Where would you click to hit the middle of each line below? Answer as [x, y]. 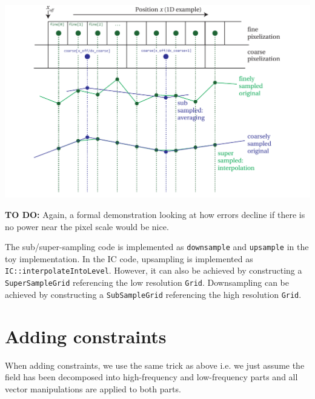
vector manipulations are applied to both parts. [93, 388]
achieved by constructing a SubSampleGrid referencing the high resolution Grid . [153, 294]
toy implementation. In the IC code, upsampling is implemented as [129, 258]
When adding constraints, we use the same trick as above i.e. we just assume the [155, 365]
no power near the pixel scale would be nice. [87, 226]
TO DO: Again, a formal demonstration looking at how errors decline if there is [155, 215]
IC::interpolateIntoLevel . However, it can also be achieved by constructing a [154, 270]
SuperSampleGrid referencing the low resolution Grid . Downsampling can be [147, 282]
